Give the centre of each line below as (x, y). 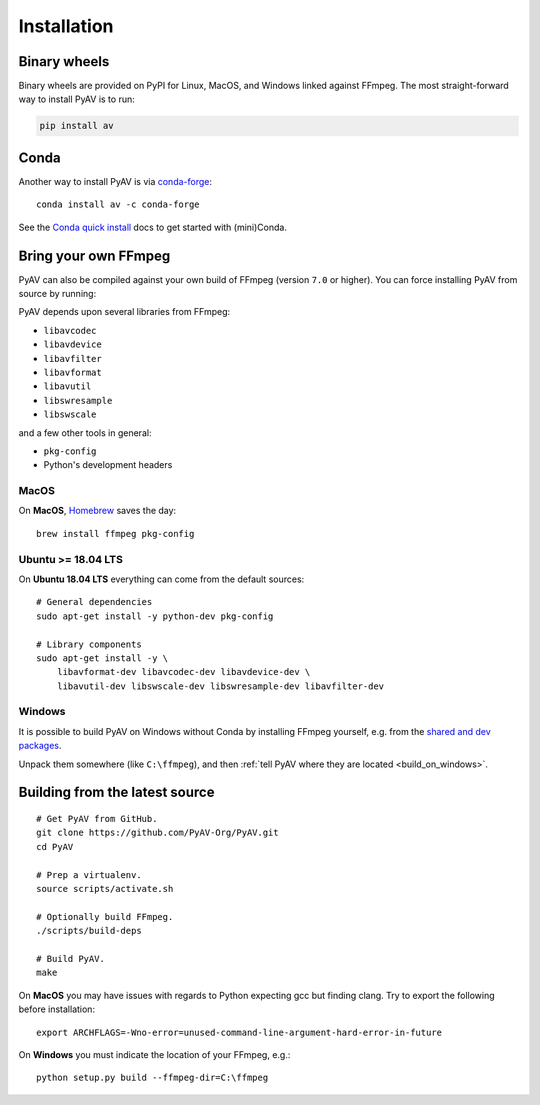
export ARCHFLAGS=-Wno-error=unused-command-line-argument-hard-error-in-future (239, 1032)
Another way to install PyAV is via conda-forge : (115, 181)
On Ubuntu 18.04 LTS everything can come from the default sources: (161, 579)
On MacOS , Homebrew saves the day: (97, 511)
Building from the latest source (116, 792)
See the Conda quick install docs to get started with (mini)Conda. (152, 227)
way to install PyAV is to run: (76, 99)
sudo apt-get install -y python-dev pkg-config (155, 616)
